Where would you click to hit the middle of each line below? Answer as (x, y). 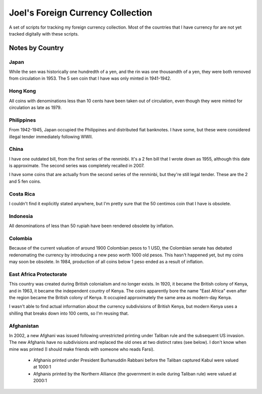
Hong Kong (23, 91)
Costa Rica (22, 194)
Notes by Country (36, 48)
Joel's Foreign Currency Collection (81, 13)
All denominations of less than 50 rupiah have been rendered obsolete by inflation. (91, 226)
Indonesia (21, 216)
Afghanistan (24, 326)
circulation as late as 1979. (35, 107)
